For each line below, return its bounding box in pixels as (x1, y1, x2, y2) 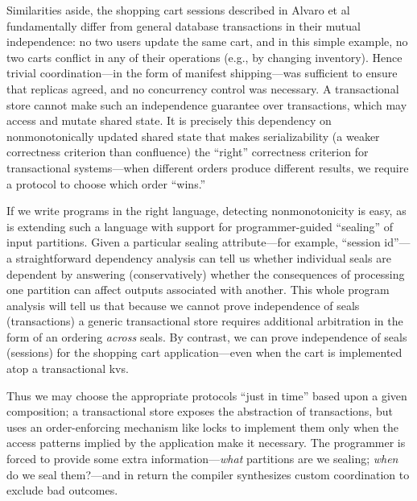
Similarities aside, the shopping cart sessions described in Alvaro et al (6, 2, 350, 18)
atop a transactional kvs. (6, 360, 129, 377)
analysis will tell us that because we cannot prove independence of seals (6, 296, 360, 313)
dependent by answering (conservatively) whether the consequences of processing (6, 265, 405, 282)
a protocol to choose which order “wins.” (6, 175, 206, 192)
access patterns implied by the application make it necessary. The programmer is (6, 434, 406, 451)
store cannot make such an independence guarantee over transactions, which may (6, 96, 407, 113)
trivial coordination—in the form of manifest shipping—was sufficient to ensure (6, 64, 398, 81)
